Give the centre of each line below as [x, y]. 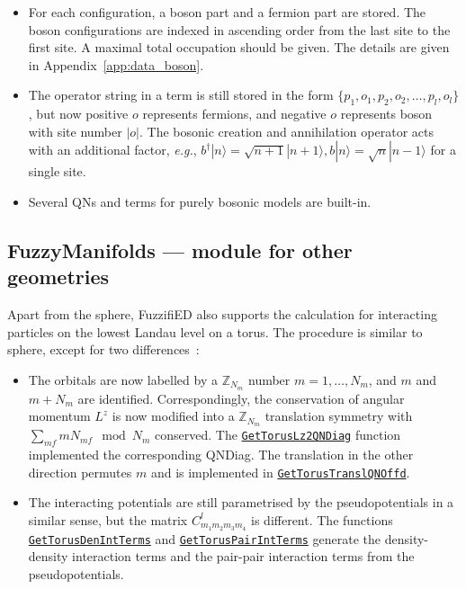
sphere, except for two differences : [103, 349]
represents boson [386, 114]
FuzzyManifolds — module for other [180, 250]
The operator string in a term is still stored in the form [181, 95]
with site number [75, 131]
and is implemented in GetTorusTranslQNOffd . [280, 472]
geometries [58, 277]
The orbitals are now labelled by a [123, 379]
